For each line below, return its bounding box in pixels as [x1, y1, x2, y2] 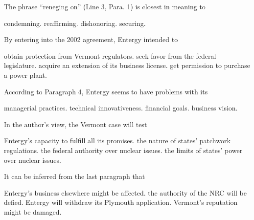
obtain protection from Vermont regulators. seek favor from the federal [4, 50, 216, 61]
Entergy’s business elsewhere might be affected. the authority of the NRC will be [4, 187, 247, 198]
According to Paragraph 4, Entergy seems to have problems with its [4, 86, 208, 96]
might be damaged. [4, 206, 62, 217]
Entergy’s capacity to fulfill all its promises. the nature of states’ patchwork [4, 135, 231, 146]
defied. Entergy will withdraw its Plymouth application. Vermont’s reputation [4, 197, 238, 207]
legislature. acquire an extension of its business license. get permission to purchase [4, 60, 250, 70]
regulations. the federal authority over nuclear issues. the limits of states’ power [4, 145, 243, 155]
